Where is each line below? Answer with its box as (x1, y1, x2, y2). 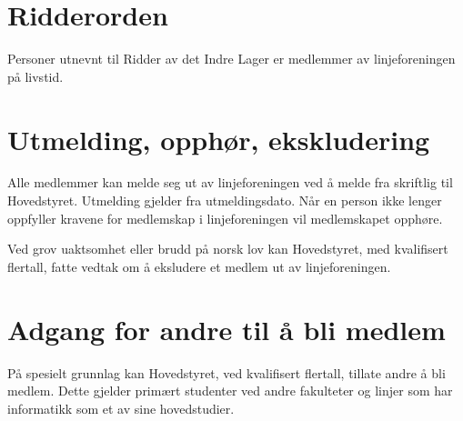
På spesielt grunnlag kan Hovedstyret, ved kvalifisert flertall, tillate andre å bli (7, 363, 446, 382)
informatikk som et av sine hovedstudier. (7, 398, 235, 417)
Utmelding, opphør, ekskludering (7, 120, 430, 157)
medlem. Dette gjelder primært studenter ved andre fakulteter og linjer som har (7, 381, 453, 400)
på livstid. (7, 66, 64, 85)
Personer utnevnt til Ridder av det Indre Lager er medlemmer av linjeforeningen (7, 49, 456, 68)
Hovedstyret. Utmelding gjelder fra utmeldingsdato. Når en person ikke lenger (7, 191, 442, 210)
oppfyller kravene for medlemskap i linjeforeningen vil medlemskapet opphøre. (7, 208, 443, 227)
